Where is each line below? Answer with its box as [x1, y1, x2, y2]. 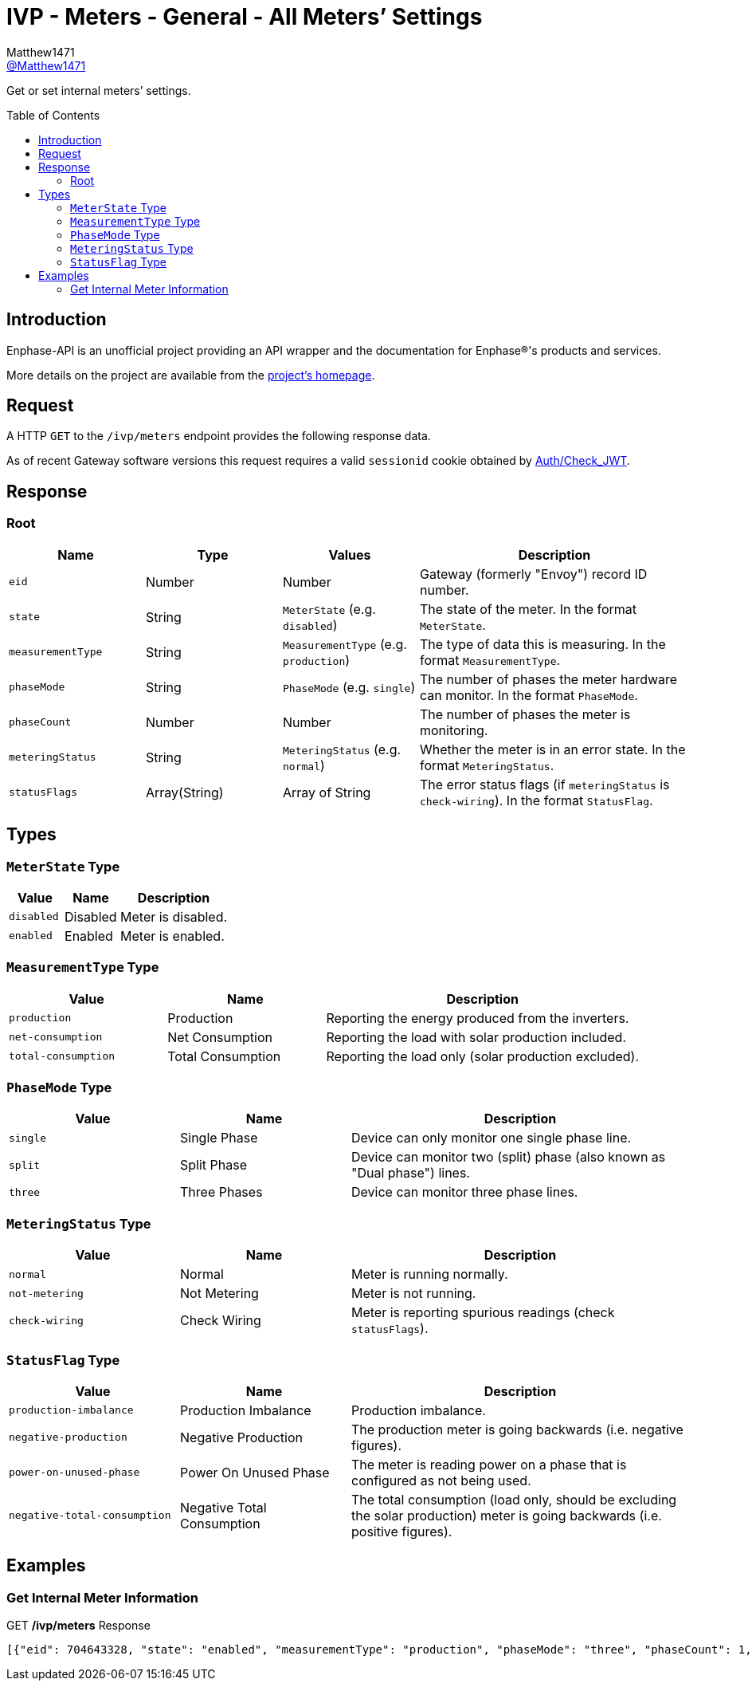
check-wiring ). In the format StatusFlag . [420, 792, 653, 808]
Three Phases [180, 1184, 263, 1201]
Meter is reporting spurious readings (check [351, 1304, 615, 1321]
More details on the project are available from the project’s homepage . [6, 368, 375, 382]
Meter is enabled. [120, 927, 225, 944]
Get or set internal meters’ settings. [6, 83, 191, 97]
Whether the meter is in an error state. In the [420, 741, 686, 757]
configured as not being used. [351, 1472, 531, 1488]
